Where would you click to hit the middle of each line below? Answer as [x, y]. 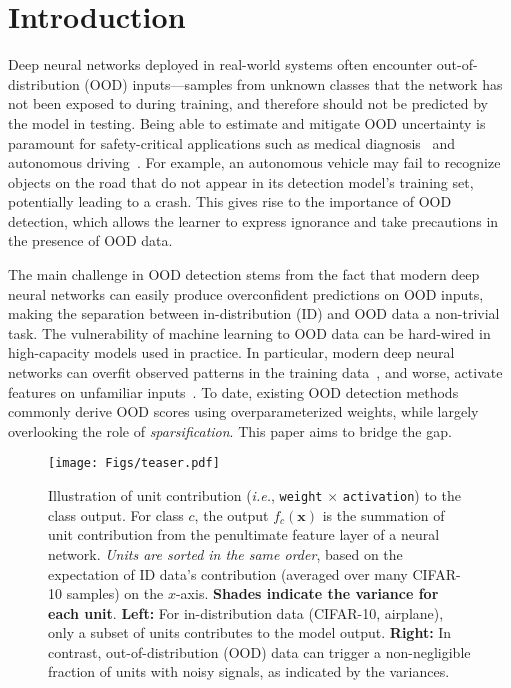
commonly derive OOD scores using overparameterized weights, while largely [243, 411]
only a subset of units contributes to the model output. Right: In [250, 632]
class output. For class [116, 514]
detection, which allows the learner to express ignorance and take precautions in [253, 220]
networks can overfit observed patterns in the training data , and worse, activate [255, 372]
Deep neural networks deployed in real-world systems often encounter [220, 64]
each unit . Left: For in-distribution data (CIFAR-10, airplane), [246, 612]
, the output [231, 514]
